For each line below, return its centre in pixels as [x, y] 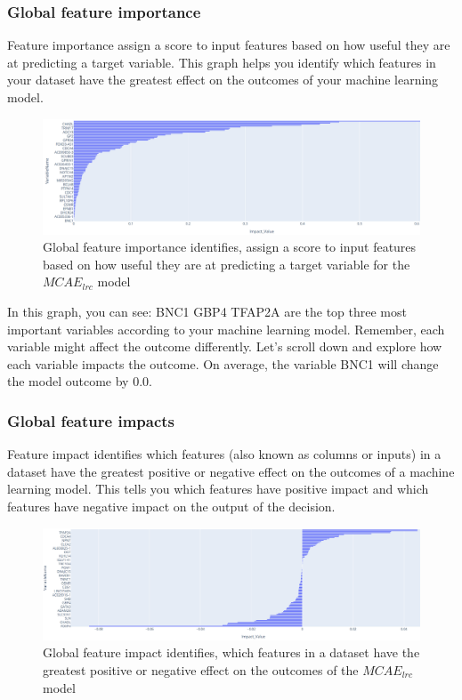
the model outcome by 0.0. [80, 381]
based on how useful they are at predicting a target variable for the [227, 264]
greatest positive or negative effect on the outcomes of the [201, 670]
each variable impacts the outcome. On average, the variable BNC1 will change [223, 363]
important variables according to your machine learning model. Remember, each [226, 329]
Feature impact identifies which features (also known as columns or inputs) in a [224, 454]
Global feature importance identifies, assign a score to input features [230, 247]
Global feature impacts [91, 420]
